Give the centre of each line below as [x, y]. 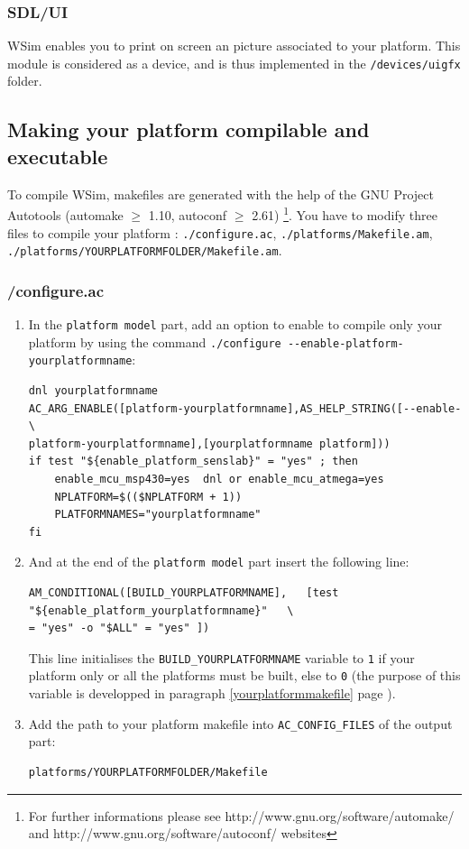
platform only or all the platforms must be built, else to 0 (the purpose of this [244, 675]
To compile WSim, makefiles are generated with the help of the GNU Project [221, 194]
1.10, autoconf [188, 214]
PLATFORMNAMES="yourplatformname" [158, 515]
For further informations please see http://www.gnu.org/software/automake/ [241, 815]
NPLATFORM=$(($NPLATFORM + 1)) [148, 497]
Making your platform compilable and [189, 129]
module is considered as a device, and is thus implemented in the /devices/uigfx [234, 63]
